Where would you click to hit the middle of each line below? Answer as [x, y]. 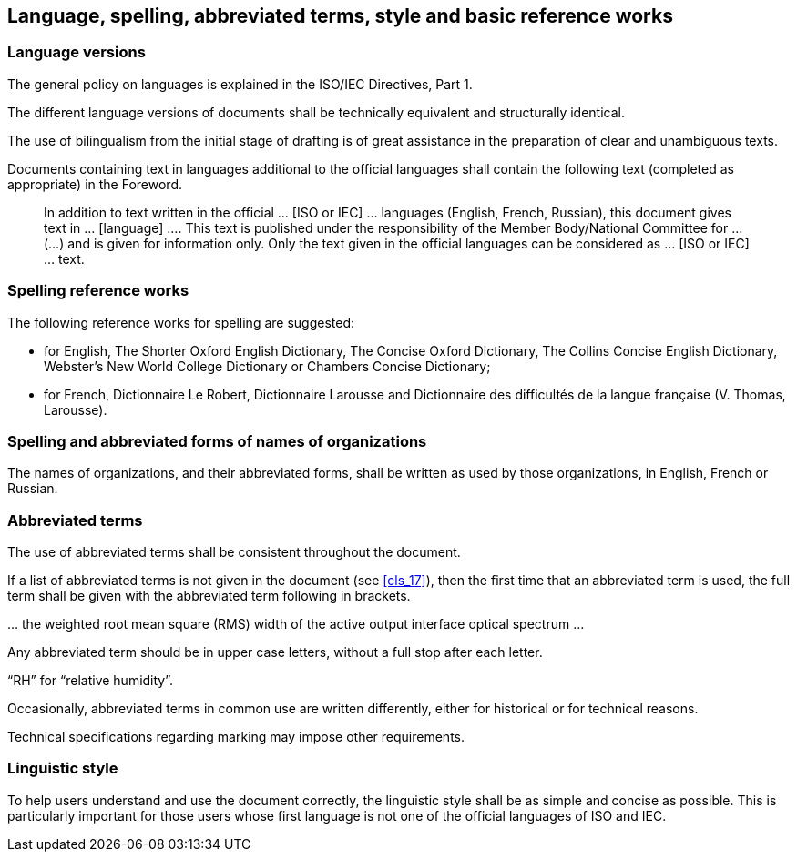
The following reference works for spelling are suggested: [181, 322]
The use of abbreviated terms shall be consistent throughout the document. [234, 552]
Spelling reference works [98, 291]
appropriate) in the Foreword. [95, 184]
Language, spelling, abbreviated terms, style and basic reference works [340, 16]
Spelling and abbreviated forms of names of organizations [217, 441]
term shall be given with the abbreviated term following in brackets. [209, 596]
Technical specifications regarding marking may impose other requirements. [236, 737]
